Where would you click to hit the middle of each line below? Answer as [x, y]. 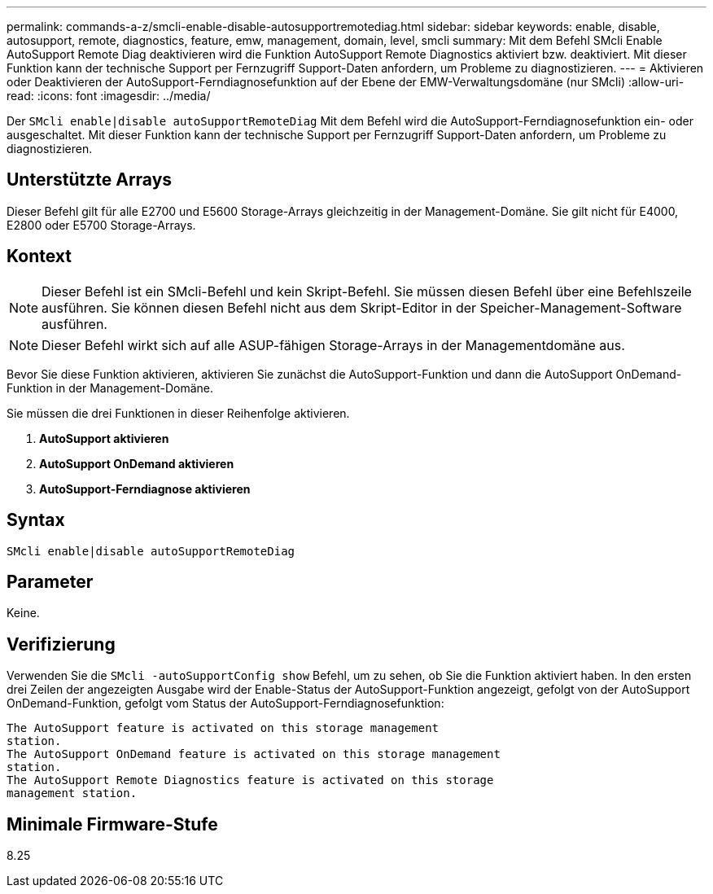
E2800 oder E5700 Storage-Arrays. [101, 225]
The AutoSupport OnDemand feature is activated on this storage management [254, 754]
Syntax [36, 520]
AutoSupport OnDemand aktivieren [137, 463]
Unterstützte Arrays [90, 180]
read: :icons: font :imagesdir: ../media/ [109, 96]
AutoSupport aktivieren [104, 438]
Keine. [23, 613]
